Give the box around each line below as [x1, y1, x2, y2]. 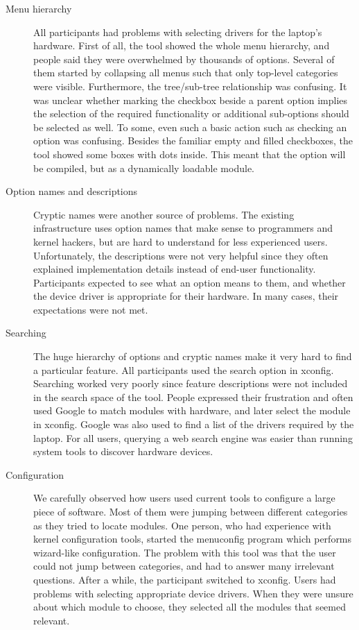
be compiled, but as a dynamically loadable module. [33, 160, 254, 175]
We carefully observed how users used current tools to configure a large [33, 491, 335, 505]
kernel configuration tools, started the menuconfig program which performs [33, 531, 352, 546]
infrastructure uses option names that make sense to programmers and [33, 221, 333, 235]
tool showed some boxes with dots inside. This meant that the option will [33, 146, 346, 161]
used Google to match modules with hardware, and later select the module [33, 403, 351, 418]
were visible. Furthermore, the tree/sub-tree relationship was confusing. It [33, 78, 347, 93]
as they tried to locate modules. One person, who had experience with [33, 518, 331, 532]
